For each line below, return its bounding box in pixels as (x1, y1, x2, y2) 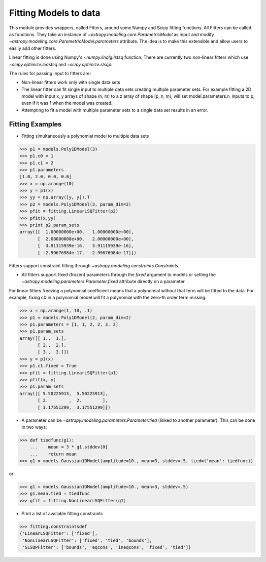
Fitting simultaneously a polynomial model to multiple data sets (21, 133, 149, 139)
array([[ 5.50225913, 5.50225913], (19, 391, 108, 396)
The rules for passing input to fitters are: (9, 70, 91, 76)
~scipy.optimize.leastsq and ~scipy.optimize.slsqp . (9, 61, 113, 67)
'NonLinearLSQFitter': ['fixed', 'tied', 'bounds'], (22, 537, 152, 543)
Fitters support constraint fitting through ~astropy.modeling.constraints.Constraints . (9, 262, 180, 269)
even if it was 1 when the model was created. (21, 100, 113, 106)
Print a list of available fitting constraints (21, 510, 103, 516)
